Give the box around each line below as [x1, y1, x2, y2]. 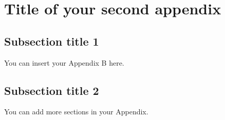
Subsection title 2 [4, 82, 99, 98]
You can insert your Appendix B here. [4, 57, 124, 68]
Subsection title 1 [4, 33, 99, 49]
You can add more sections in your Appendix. [4, 106, 148, 117]
